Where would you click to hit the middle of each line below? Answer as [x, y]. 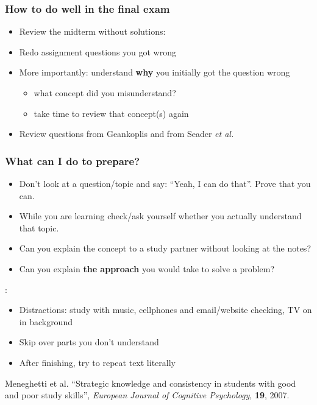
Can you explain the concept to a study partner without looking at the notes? [165, 248]
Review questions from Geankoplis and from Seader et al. [126, 134]
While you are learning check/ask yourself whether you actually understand [160, 216]
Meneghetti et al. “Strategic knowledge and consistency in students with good [151, 383]
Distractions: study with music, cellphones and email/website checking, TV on [166, 310]
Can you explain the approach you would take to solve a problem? [147, 268]
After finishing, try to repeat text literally [97, 362]
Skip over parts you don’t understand [89, 342]
